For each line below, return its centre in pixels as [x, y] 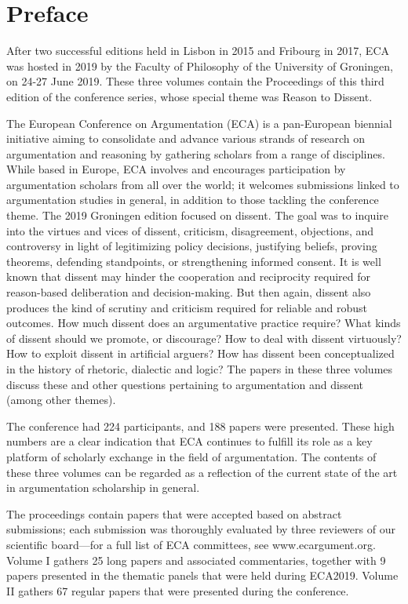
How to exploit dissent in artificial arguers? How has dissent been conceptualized [200, 353]
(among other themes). [61, 400]
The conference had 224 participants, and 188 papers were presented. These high [200, 426]
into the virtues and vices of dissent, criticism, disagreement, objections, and [190, 230]
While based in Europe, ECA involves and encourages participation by [176, 169]
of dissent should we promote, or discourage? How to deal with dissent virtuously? [204, 338]
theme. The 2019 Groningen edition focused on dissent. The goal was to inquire [197, 215]
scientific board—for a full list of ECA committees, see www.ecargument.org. [191, 544]
